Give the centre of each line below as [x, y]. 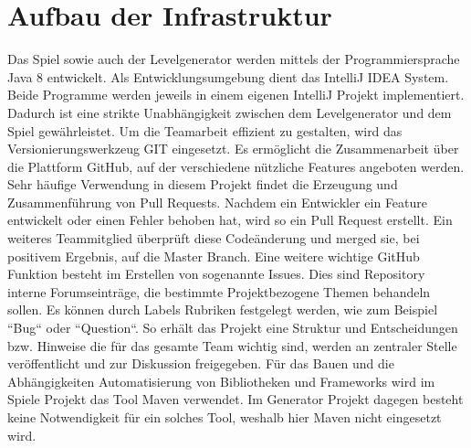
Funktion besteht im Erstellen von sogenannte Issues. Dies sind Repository [216, 274]
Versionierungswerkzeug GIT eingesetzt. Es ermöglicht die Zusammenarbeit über [233, 149]
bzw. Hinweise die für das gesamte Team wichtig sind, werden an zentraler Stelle [232, 345]
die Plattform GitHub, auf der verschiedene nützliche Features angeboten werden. [236, 166]
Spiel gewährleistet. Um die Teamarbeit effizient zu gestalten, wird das [205, 130]
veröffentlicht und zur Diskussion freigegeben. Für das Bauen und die [201, 363]
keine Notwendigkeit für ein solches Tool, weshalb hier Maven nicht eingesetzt [225, 417]
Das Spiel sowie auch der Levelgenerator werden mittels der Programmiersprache [234, 59]
